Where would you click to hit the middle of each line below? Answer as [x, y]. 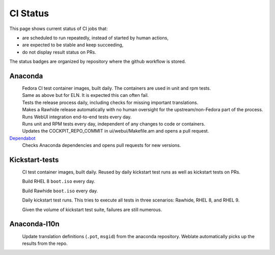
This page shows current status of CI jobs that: [59, 29]
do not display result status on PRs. [59, 52]
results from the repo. [45, 243]
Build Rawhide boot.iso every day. [60, 191]
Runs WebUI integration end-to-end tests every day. [77, 117]
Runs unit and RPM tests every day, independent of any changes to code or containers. [114, 124]
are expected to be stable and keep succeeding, [73, 45]
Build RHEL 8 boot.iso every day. [59, 182]
